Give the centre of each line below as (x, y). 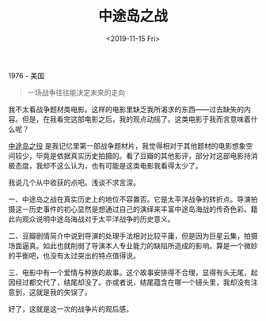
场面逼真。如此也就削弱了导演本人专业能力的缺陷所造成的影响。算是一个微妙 (133, 245)
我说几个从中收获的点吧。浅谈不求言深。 (74, 182)
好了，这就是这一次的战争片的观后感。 (70, 308)
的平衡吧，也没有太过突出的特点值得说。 (74, 255)
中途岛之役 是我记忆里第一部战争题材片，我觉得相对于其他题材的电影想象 (127, 145)
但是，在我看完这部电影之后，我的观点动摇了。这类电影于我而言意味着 (136, 119)
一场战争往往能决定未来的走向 (76, 93)
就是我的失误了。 (63, 292)
